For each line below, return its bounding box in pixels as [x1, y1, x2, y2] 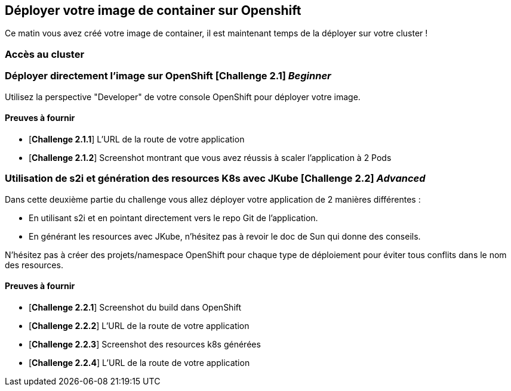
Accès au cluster [5, 48, 85, 60]
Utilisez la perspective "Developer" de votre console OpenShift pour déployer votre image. [5, 91, 361, 102]
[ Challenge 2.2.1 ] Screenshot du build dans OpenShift [29, 302, 242, 312]
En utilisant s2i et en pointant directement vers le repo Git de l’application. [29, 212, 318, 223]
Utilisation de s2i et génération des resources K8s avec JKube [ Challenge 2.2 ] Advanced [5, 172, 426, 185]
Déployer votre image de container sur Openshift [5, 3, 301, 18]
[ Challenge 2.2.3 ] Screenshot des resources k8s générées [29, 339, 261, 349]
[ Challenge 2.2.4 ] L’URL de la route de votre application [29, 357, 250, 368]
